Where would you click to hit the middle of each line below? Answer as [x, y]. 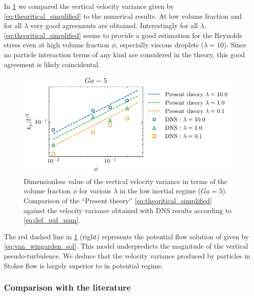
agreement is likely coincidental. [52, 64]
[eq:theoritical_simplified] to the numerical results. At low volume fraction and [123, 16]
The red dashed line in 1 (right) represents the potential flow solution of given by [127, 236]
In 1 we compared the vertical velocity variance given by [89, 6]
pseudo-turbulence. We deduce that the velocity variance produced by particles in [127, 256]
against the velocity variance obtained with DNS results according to [128, 210]
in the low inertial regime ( [160, 191]
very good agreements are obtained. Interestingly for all [114, 25]
